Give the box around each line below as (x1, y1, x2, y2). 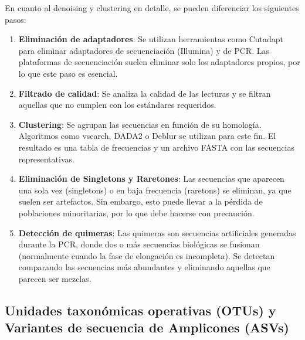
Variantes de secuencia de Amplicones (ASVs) (5, 318, 289, 336)
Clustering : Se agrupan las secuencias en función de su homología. (18, 118, 262, 130)
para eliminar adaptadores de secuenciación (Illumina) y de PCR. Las (18, 44, 269, 56)
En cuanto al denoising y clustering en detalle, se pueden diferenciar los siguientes (5, 2, 299, 13)
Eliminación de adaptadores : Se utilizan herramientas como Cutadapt (18, 33, 284, 45)
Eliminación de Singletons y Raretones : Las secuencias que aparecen (18, 172, 284, 185)
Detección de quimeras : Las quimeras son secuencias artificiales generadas (18, 226, 296, 239)
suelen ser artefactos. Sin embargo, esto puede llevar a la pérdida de (18, 195, 263, 208)
